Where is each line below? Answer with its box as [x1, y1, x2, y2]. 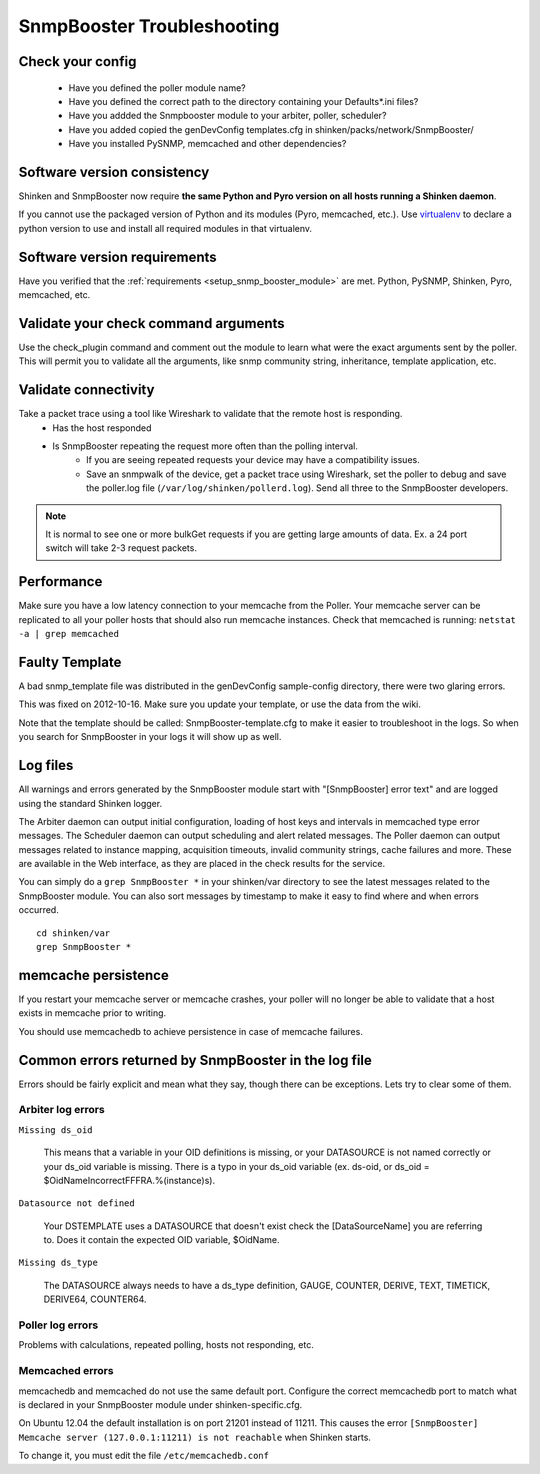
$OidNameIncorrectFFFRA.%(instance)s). [43, 1174, 215, 1186]
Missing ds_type [18, 1257, 99, 1269]
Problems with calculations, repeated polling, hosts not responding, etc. [18, 1339, 314, 1351]
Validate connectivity [18, 381, 155, 399]
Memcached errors [18, 1364, 114, 1378]
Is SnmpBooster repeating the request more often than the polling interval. [52, 440, 359, 452]
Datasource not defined [18, 1198, 135, 1209]
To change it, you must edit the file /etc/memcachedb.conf [18, 1450, 270, 1462]
